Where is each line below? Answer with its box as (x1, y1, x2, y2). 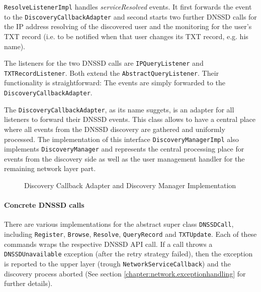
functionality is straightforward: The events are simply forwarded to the (4, 77, 226, 88)
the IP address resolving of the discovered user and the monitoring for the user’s (4, 21, 252, 32)
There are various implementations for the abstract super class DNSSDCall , (4, 219, 234, 229)
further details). (4, 278, 53, 288)
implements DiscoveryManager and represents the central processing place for (4, 143, 244, 154)
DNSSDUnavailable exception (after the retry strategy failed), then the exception (4, 248, 253, 259)
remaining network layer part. (4, 163, 96, 174)
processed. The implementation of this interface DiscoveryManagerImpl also (4, 133, 239, 144)
